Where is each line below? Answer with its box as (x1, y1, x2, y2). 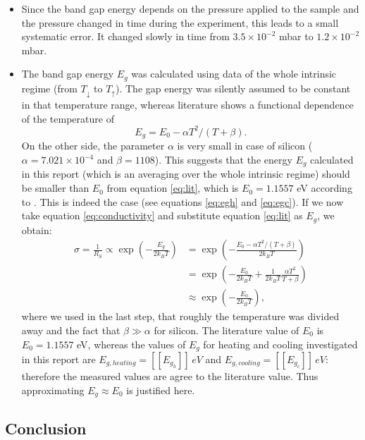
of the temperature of (21, 111, 114, 126)
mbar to (279, 29, 314, 44)
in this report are (21, 352, 96, 367)
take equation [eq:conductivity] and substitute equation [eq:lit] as (21, 208, 303, 223)
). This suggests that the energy (154, 152, 292, 167)
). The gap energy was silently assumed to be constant (115, 80, 351, 95)
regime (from (21, 80, 78, 95)
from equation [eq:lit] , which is (106, 181, 239, 195)
